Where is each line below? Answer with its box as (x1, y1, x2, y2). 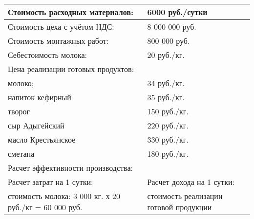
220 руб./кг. (147, 120, 189, 131)
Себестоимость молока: (8, 49, 87, 60)
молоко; (8, 77, 34, 89)
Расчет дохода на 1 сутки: (147, 176, 235, 187)
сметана (8, 148, 35, 159)
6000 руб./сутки (147, 6, 208, 18)
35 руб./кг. (147, 91, 185, 103)
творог (8, 106, 30, 117)
